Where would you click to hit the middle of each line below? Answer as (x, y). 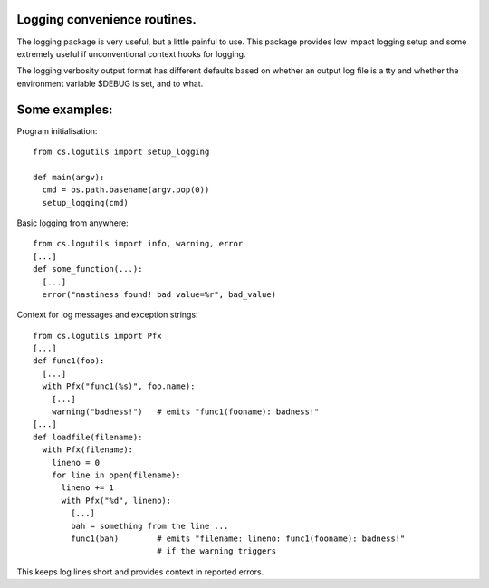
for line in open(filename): (116, 475)
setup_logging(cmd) (85, 202)
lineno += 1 (88, 488)
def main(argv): (69, 177)
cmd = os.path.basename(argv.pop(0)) (126, 190)
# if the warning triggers (216, 551)
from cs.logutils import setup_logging (121, 151)
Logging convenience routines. (106, 19)
